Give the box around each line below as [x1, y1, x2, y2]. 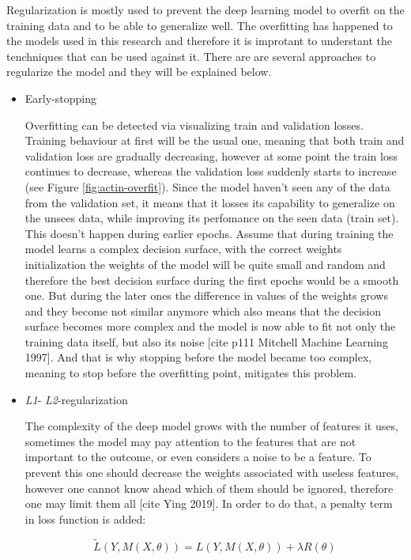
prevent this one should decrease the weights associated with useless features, [25, 464, 399, 481]
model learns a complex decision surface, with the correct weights [25, 240, 342, 257]
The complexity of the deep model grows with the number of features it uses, [25, 418, 398, 434]
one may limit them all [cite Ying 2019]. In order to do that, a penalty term [25, 495, 393, 512]
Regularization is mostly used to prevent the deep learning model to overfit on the [6, 2, 405, 17]
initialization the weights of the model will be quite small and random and [25, 255, 386, 272]
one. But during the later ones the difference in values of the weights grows [25, 287, 388, 304]
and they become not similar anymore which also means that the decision [25, 302, 382, 319]
